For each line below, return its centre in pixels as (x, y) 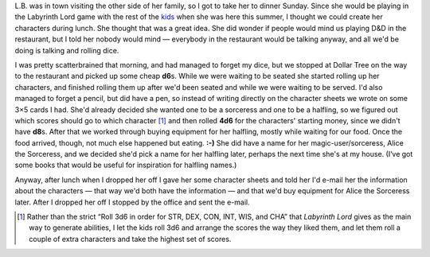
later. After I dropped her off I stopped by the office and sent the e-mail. (132, 202)
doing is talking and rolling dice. (67, 50)
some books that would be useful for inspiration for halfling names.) (126, 165)
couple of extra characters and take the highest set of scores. (130, 239)
